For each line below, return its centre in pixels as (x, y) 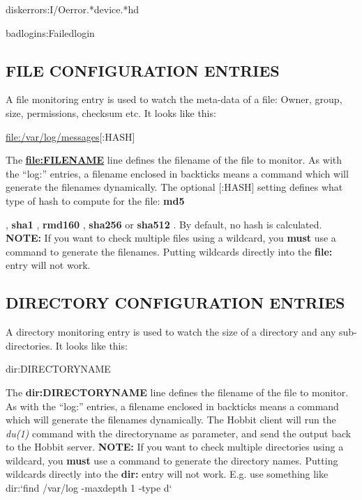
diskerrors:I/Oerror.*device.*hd (72, 9)
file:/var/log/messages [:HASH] (70, 136)
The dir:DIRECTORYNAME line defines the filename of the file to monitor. (177, 392)
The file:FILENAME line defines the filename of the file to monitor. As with (174, 160)
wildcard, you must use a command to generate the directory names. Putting (172, 460)
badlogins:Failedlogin (50, 32)
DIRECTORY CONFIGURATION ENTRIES (175, 303)
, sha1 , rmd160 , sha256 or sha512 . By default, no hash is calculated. (164, 224)
